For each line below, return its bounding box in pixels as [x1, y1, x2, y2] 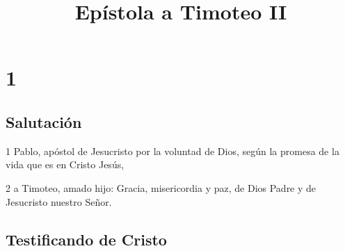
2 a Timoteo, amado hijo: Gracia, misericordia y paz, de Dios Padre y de [6, 180, 316, 195]
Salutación [6, 111, 82, 132]
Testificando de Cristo [6, 228, 167, 250]
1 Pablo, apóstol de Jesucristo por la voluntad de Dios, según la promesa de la [6, 143, 339, 158]
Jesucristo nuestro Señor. [6, 194, 112, 209]
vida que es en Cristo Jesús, [6, 157, 125, 172]
